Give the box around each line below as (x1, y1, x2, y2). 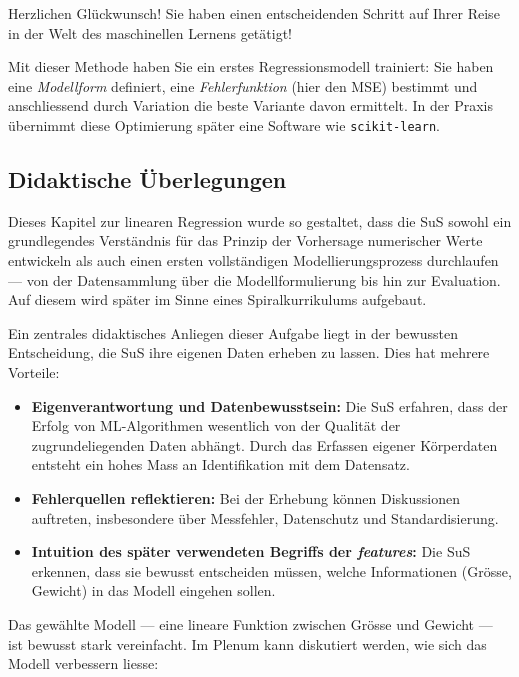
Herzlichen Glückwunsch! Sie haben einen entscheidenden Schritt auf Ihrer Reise (8, 3, 500, 23)
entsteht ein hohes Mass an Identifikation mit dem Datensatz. (31, 454, 410, 475)
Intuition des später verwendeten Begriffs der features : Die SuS (31, 541, 471, 562)
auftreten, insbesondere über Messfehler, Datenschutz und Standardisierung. (31, 507, 499, 528)
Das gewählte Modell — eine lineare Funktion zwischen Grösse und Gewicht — (8, 613, 493, 634)
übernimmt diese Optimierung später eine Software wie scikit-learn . (8, 114, 440, 135)
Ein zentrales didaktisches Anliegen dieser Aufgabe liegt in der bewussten (8, 322, 458, 343)
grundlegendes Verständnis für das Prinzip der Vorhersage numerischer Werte (8, 230, 483, 251)
